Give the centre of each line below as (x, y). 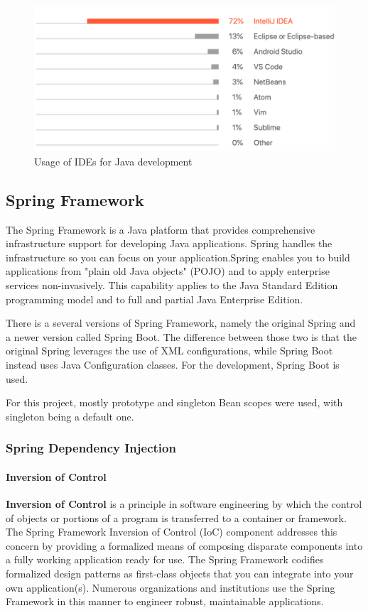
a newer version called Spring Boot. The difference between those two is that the (182, 336)
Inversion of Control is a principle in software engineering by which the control (184, 504)
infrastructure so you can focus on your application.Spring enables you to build (178, 257)
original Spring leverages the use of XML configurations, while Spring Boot (169, 351)
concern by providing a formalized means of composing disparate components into (184, 545)
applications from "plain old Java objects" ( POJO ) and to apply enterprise (168, 271)
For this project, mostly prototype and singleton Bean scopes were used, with (174, 402)
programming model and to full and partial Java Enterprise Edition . (155, 299)
